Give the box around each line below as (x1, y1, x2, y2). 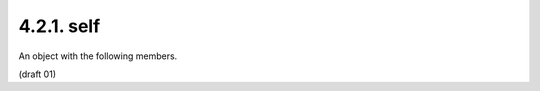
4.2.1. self (18, 15, 101, 37)
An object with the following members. (18, 50, 178, 62)
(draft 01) (18, 68, 57, 80)
